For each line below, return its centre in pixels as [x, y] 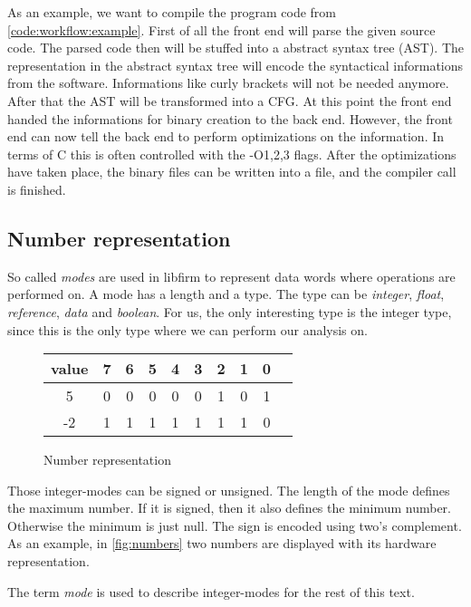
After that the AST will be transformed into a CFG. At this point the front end [230, 100]
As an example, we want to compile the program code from [172, 12]
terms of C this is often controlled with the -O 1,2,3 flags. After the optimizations [232, 154]
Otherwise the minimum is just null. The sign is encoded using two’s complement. [235, 525]
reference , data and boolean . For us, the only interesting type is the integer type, [230, 311]
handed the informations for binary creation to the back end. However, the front [230, 118]
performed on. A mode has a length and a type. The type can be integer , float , [226, 294]
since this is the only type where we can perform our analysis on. [187, 329]
